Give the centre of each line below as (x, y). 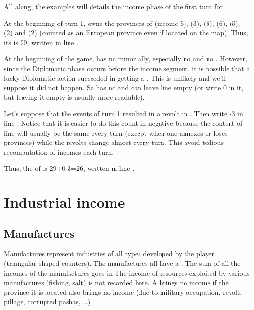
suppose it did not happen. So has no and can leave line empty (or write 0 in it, (124, 87)
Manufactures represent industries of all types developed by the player (109, 253)
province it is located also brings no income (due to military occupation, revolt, (123, 292)
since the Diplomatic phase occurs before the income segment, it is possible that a (127, 68)
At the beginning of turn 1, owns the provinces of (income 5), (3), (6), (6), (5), (122, 23)
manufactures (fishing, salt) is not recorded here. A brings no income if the (116, 282)
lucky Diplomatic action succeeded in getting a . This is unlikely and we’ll (115, 78)
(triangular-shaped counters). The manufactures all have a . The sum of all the (122, 263)
